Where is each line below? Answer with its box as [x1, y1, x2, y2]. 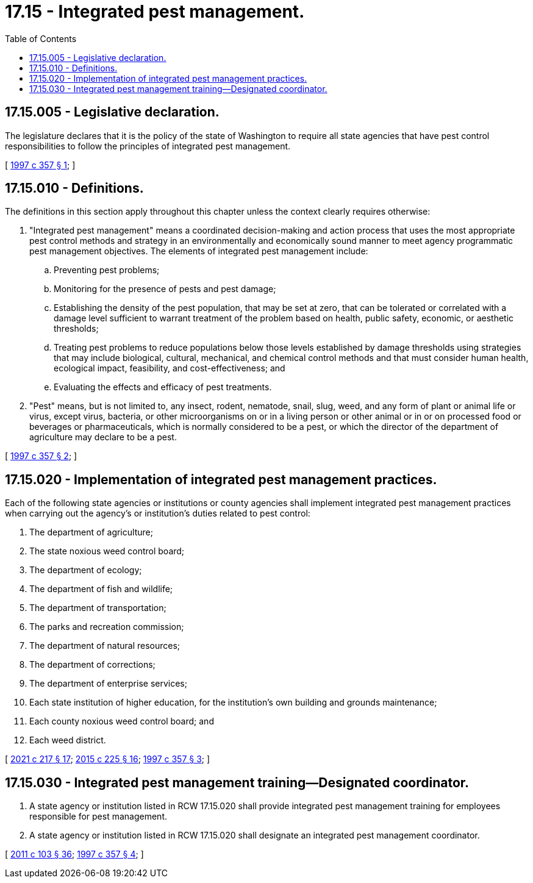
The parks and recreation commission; [29, 621, 184, 632]
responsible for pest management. [29, 811, 168, 822]
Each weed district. [29, 735, 106, 746]
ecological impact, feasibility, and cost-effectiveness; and [54, 363, 285, 374]
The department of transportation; [29, 602, 166, 613]
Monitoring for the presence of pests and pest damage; [54, 284, 276, 295]
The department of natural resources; [29, 640, 181, 651]
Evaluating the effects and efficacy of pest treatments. [54, 382, 272, 393]
